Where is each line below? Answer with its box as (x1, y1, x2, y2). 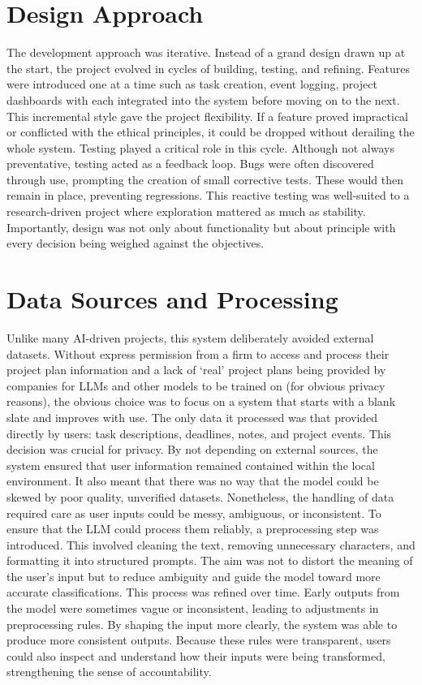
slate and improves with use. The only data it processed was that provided (6, 408, 378, 425)
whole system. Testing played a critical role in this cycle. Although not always (6, 139, 394, 156)
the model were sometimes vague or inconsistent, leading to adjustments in (6, 600, 379, 617)
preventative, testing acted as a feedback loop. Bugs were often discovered (6, 155, 374, 172)
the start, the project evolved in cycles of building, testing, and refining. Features (6, 59, 410, 76)
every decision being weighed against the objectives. (6, 235, 265, 252)
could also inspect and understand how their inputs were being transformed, (6, 647, 385, 664)
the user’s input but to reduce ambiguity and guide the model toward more (6, 567, 381, 584)
